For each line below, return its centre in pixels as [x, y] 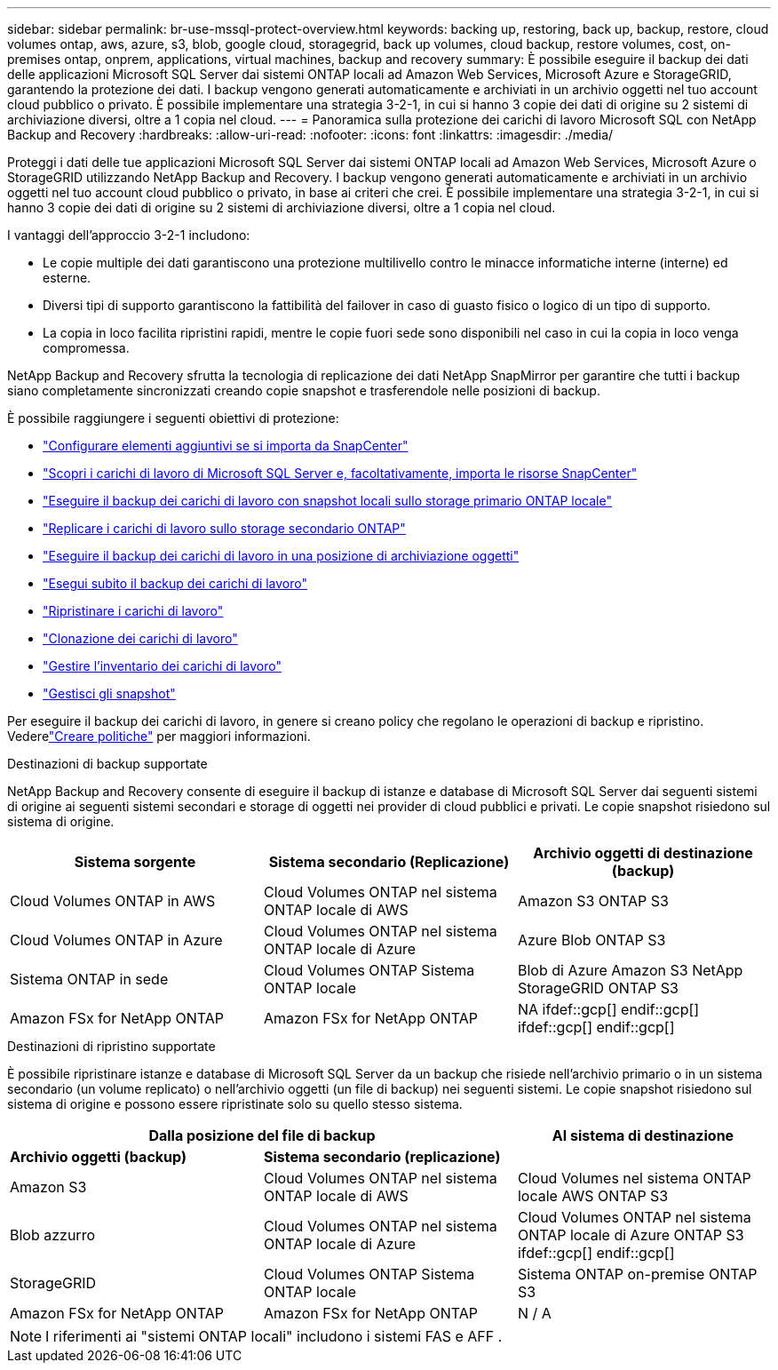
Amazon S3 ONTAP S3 [593, 901]
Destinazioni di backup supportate [107, 764]
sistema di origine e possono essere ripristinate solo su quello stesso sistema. [235, 1104]
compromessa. [86, 348]
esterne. [67, 278]
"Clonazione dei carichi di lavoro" [140, 638]
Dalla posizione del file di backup [262, 1135]
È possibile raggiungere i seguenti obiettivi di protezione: [173, 418]
